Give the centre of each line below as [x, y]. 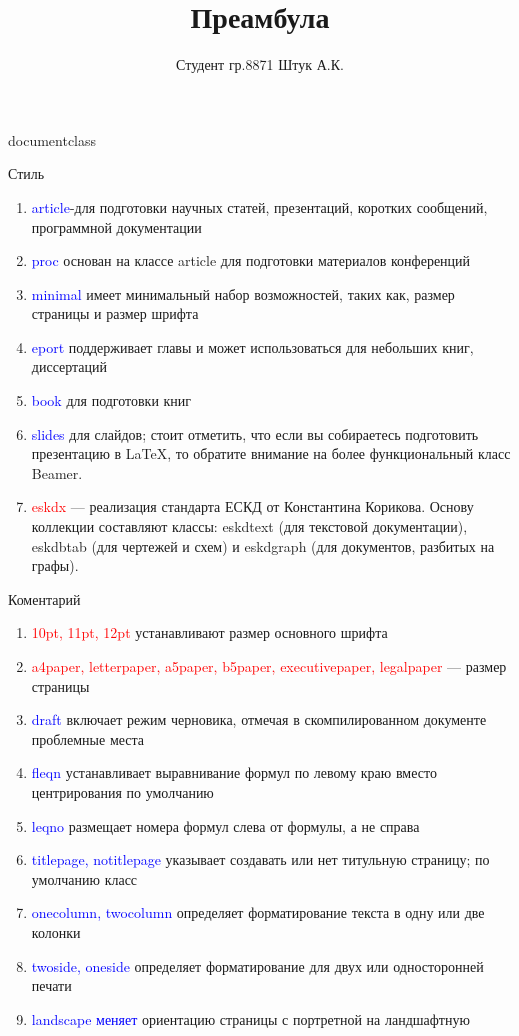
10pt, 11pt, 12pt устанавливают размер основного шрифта [209, 632]
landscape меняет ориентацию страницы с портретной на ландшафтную [250, 1018]
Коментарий [44, 598]
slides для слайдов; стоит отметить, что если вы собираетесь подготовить [255, 433]
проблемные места [88, 738]
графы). [55, 565]
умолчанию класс [84, 878]
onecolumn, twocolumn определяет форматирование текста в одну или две [258, 912]
